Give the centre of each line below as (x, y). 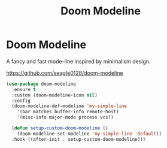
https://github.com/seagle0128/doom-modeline (65, 73)
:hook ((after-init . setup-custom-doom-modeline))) (79, 139)
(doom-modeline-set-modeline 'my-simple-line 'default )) (89, 134)
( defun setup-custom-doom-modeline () (60, 128)
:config (21, 101)
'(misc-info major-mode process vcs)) (65, 117)
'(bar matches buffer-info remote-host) (68, 112)
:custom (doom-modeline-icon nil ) (54, 95)
